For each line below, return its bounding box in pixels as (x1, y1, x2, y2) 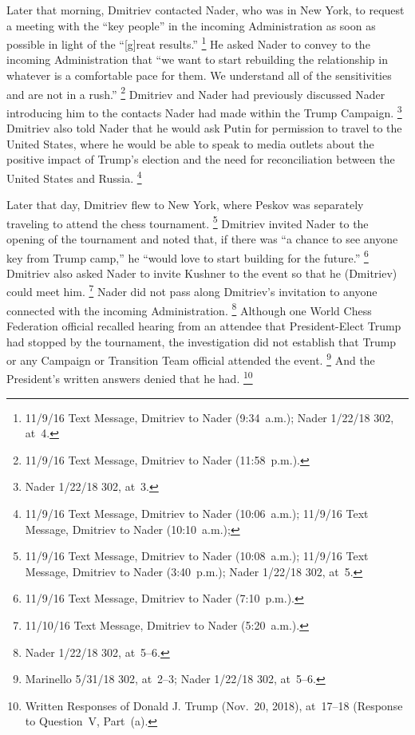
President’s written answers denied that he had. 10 (6, 368, 253, 387)
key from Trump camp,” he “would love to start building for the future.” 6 (6, 247, 369, 266)
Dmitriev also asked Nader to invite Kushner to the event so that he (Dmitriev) (6, 264, 397, 281)
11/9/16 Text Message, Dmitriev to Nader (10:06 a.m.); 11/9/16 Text (25, 505, 369, 521)
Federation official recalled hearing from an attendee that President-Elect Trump (6, 317, 401, 334)
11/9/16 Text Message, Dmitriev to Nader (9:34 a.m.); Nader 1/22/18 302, (25, 409, 394, 425)
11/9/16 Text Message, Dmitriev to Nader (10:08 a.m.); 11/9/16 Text (25, 547, 369, 564)
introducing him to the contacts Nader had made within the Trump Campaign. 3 (6, 101, 402, 121)
